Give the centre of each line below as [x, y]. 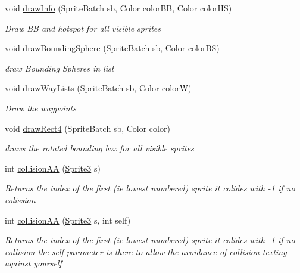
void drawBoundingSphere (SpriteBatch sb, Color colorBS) [112, 48]
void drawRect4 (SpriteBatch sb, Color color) [87, 128]
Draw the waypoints [40, 108]
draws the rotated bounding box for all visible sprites [99, 148]
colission [20, 199]
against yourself [33, 263]
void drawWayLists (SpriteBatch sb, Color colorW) [98, 88]
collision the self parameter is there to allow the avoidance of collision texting [146, 251]
